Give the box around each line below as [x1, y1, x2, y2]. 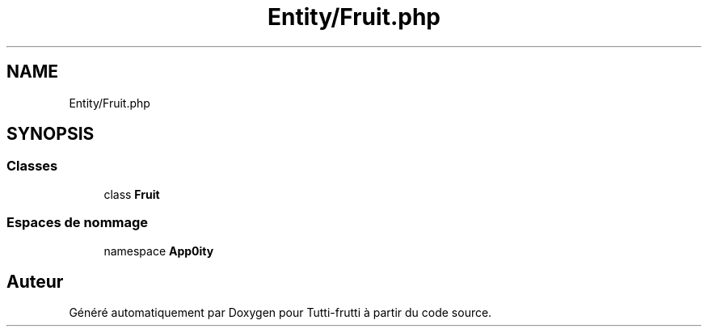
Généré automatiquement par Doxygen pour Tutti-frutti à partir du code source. [69, 306, 492, 320]
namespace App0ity [103, 243, 214, 258]
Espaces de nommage [6, 214, 149, 231]
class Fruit [103, 187, 160, 201]
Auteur [6, 271, 64, 292]
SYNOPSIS [6, 124, 95, 145]
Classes [6, 158, 58, 175]
